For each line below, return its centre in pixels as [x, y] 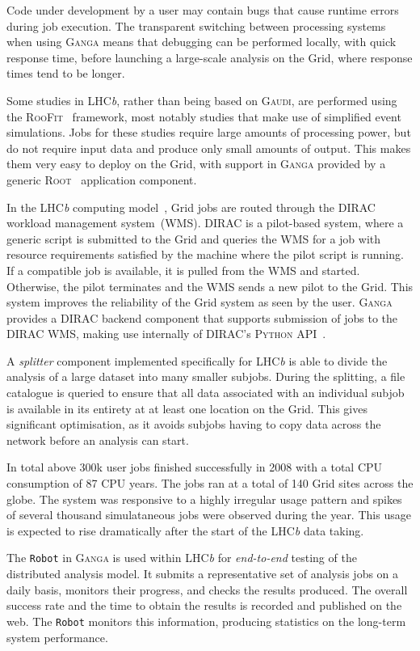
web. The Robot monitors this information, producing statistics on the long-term [206, 621]
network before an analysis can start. [98, 440]
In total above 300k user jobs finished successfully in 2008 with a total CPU [195, 467]
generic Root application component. [102, 179]
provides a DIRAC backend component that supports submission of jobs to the [202, 317]
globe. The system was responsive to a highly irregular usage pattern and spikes [204, 499]
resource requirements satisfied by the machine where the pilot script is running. [205, 254]
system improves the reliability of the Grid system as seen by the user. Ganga [199, 302]
